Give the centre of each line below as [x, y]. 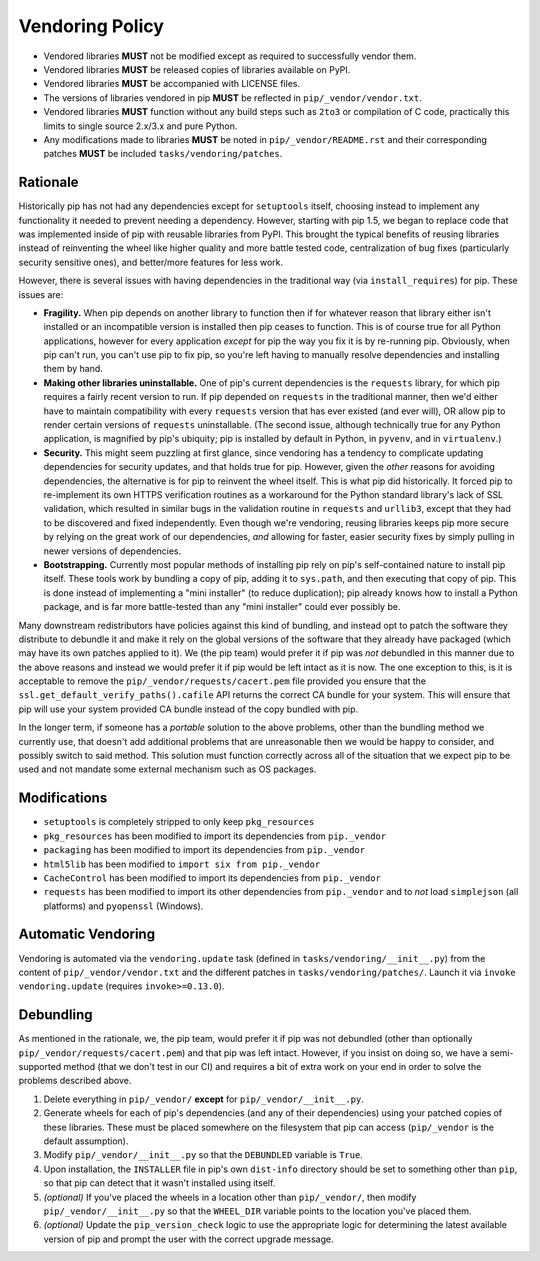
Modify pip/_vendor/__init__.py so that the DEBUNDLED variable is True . [203, 1155]
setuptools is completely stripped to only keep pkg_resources [179, 822]
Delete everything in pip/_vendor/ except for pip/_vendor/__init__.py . [203, 1099]
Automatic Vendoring [86, 934]
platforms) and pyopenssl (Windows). [123, 906]
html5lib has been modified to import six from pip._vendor [182, 864]
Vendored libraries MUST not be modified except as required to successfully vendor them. [230, 56]
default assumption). [86, 1141]
